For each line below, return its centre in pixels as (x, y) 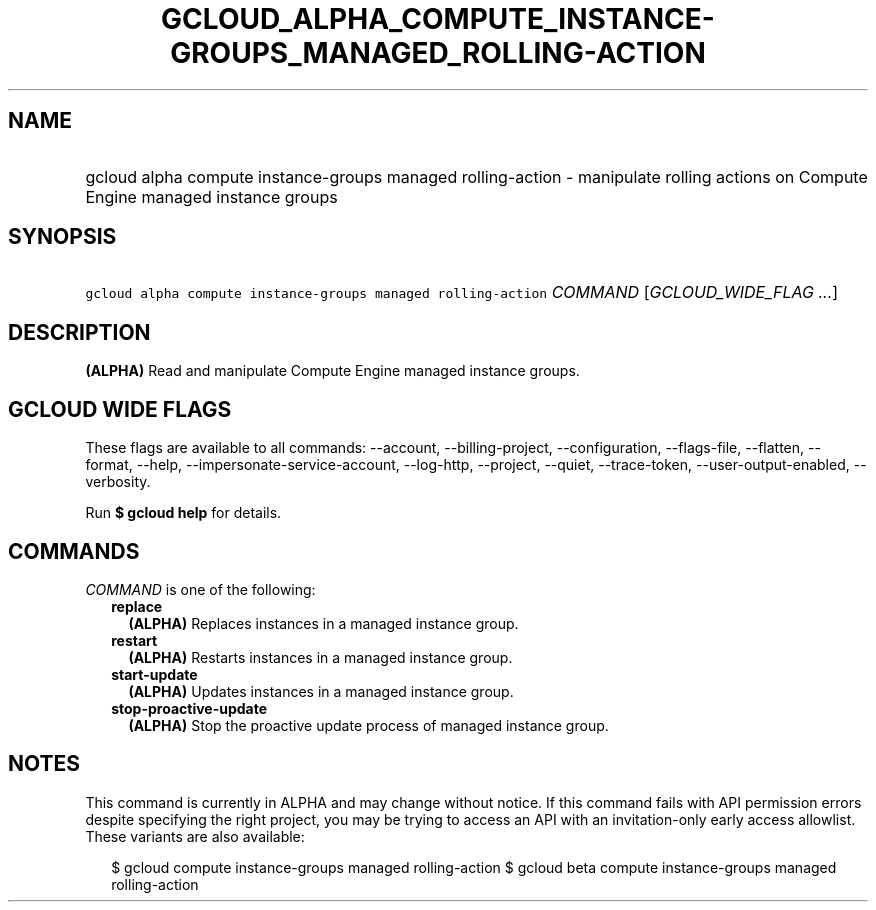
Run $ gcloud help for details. (183, 513)
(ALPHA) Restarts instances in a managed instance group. (320, 657)
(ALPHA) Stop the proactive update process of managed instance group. (368, 725)
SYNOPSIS (62, 237)
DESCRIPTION (79, 332)
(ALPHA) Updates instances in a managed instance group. (321, 691)
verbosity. (118, 482)
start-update (154, 674)
